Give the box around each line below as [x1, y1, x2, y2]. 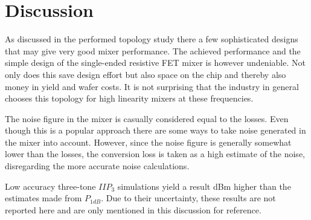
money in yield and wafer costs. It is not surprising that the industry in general [5, 80, 299, 92]
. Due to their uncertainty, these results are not [101, 192, 276, 204]
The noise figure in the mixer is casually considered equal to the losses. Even [5, 112, 289, 125]
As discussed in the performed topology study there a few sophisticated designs [5, 33, 298, 45]
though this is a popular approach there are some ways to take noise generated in [5, 124, 306, 137]
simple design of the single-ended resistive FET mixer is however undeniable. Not [5, 56, 306, 69]
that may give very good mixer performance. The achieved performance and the [5, 44, 301, 57]
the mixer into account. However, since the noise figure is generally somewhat [5, 135, 292, 148]
